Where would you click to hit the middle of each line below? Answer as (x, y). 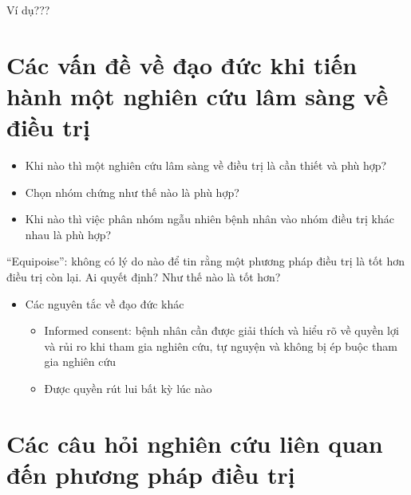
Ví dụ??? (28, 10)
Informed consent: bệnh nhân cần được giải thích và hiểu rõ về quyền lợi (221, 330)
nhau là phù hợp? (68, 234)
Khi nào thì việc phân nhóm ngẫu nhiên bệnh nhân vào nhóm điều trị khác (209, 219)
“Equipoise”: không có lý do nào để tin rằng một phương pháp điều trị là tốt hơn (205, 261)
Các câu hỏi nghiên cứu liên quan (195, 443)
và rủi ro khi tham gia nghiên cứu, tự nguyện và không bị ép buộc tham (221, 346)
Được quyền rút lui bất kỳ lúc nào (128, 389)
